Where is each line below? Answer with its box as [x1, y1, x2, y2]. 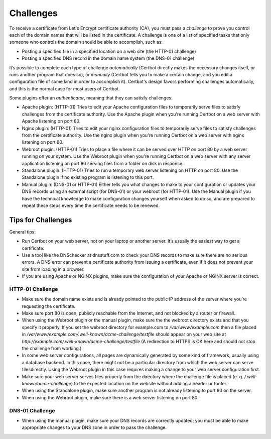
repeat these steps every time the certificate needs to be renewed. [22, 202, 160, 208]
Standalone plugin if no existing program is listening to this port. [22, 174, 154, 180]
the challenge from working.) [22, 346, 82, 352]
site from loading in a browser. [22, 266, 85, 272]
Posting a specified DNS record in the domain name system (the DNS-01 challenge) [22, 55, 195, 61]
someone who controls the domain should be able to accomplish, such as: [9, 39, 163, 45]
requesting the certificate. [22, 303, 76, 309]
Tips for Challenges [9, 215, 72, 224]
